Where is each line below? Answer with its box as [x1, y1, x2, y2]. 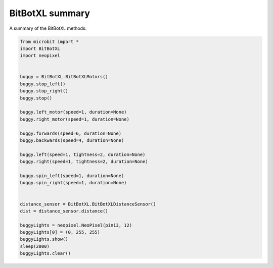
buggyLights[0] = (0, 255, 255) [20, 230, 101, 235]
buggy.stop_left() [20, 81, 66, 87]
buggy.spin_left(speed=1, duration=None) [20, 173, 124, 179]
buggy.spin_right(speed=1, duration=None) [20, 180, 127, 186]
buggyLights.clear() [20, 250, 71, 256]
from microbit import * [20, 38, 79, 44]
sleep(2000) [20, 243, 50, 249]
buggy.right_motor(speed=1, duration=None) [20, 116, 130, 122]
